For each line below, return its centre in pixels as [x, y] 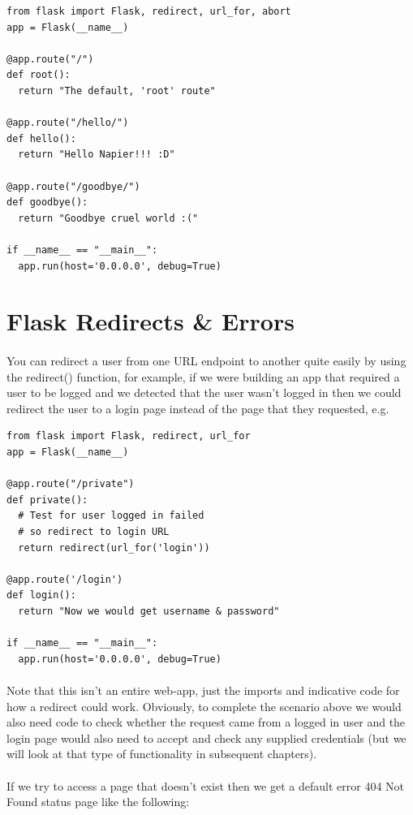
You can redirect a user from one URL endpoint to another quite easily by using [206, 361]
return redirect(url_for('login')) [114, 548]
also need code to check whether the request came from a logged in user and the [206, 722]
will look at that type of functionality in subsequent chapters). [162, 754]
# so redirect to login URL [94, 532]
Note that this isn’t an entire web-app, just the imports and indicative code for [203, 690]
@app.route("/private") [71, 484]
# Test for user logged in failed [111, 516]
